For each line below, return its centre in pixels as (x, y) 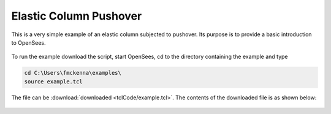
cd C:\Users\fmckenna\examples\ (73, 73)
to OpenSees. (29, 42)
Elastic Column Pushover (77, 16)
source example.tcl (53, 82)
